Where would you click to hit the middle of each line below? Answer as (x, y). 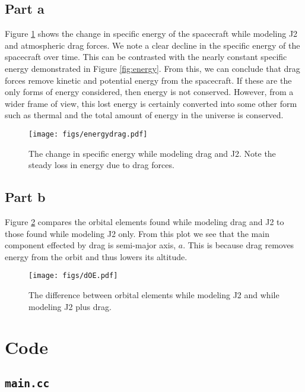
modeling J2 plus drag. (70, 306)
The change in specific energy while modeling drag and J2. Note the (152, 153)
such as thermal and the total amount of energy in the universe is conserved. (144, 115)
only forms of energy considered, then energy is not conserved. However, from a (149, 92)
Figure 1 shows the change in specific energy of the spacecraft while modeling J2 (151, 34)
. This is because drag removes (239, 245)
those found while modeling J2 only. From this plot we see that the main (137, 233)
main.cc (27, 383)
